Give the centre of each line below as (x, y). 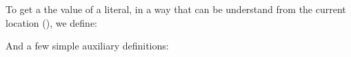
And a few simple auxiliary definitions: (87, 46)
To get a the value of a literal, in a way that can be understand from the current (176, 9)
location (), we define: (51, 22)
